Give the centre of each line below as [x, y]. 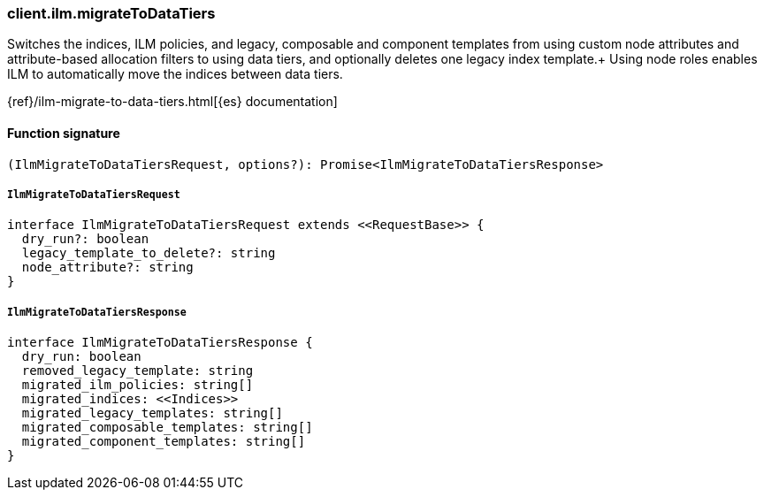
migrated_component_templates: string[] [164, 442]
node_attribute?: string [107, 268]
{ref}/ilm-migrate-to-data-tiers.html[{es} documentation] [172, 102]
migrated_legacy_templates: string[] [152, 413]
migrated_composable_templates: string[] [167, 428]
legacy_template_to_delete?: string [149, 253]
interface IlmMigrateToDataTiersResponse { [160, 343]
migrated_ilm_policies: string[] [138, 385]
